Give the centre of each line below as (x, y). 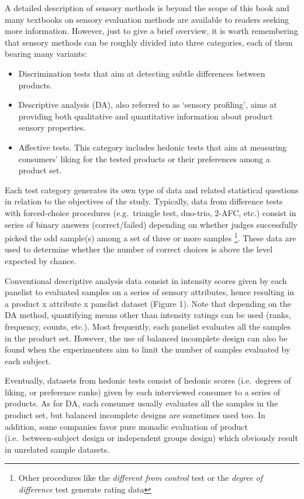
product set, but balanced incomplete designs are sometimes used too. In (135, 415)
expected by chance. (41, 260)
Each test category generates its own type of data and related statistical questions (152, 189)
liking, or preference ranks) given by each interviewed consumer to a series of (143, 392)
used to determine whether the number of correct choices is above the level (139, 249)
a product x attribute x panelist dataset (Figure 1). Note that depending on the (148, 303)
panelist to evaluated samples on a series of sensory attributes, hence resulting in (150, 292)
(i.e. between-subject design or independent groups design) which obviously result (151, 438)
